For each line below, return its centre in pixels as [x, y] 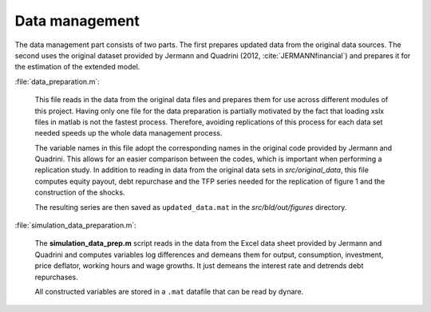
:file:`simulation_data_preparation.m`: [76, 225]
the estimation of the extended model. [77, 67]
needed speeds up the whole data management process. [129, 133]
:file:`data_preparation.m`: [57, 81]
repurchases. [57, 277]
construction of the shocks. [80, 192]
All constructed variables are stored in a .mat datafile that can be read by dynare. [169, 291]
